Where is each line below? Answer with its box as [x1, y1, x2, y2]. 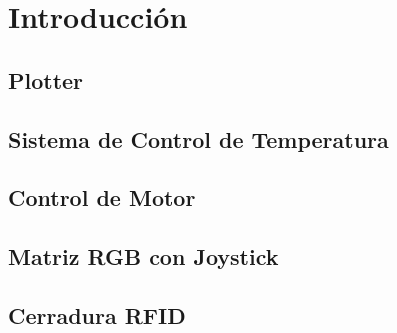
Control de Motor [8, 182, 196, 213]
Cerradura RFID [8, 299, 186, 330]
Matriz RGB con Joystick [8, 241, 279, 272]
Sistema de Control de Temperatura [8, 123, 389, 154]
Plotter [8, 64, 84, 95]
